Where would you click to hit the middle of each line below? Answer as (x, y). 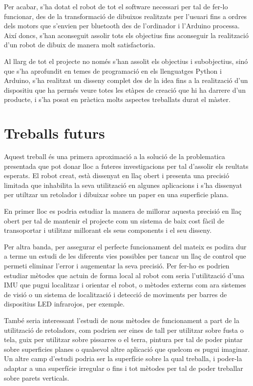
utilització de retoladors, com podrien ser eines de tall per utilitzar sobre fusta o (124, 330)
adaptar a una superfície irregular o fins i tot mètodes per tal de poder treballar (124, 368)
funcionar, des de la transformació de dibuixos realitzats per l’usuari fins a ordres (126, 16)
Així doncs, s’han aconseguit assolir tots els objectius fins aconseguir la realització (126, 35)
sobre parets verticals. (37, 377)
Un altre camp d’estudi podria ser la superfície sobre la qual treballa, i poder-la (123, 358)
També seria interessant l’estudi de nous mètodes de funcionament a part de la (122, 320)
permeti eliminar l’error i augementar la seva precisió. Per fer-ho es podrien (117, 265)
